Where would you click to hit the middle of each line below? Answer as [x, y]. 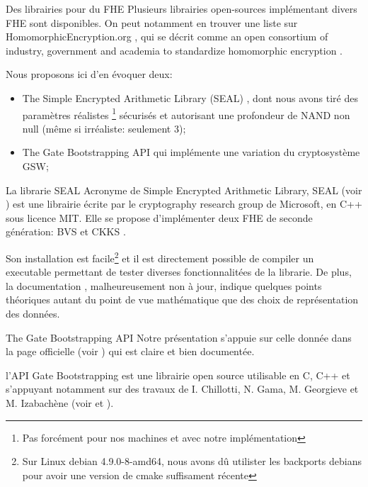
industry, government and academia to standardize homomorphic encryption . [174, 50]
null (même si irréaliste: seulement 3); [104, 128]
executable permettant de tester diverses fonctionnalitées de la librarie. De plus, [179, 272]
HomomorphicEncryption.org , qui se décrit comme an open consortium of [167, 37]
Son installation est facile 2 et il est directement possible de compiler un [160, 257]
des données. [33, 313]
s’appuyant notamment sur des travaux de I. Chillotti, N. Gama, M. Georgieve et [182, 389]
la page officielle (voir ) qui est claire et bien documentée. [130, 351]
